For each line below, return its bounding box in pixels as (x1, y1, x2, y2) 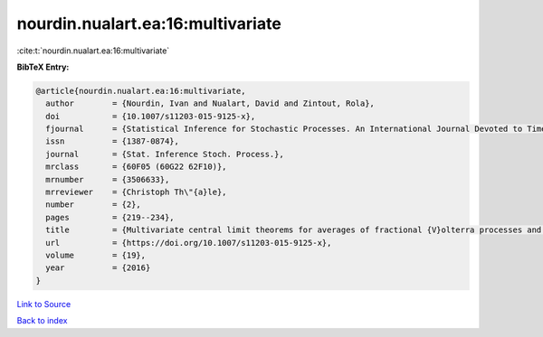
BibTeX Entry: (16, 61, 70, 72)
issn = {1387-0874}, (45, 136, 180, 146)
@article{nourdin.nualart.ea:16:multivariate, (35, 86, 246, 96)
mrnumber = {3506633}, (45, 174, 170, 184)
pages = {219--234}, (45, 212, 176, 222)
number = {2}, (45, 200, 142, 210)
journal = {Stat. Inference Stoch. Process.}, (45, 149, 284, 159)
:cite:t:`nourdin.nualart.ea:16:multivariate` (16, 45, 170, 56)
